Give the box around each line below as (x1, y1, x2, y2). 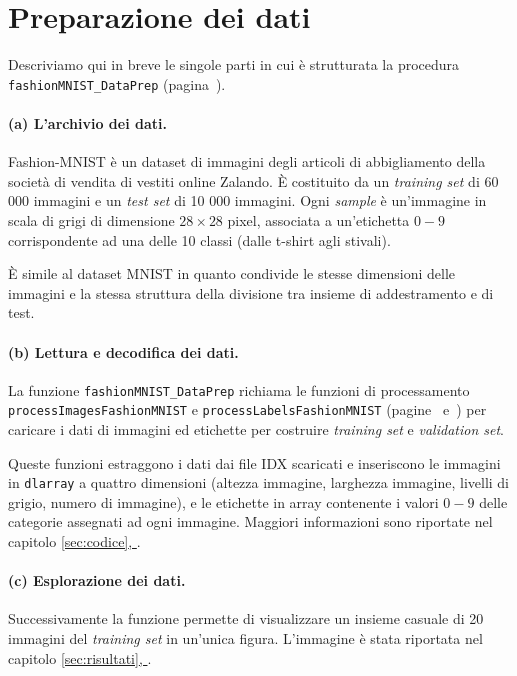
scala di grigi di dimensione (8, 209, 175, 230)
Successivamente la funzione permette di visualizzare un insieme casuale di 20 (8, 608, 484, 629)
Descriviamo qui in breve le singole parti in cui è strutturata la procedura (8, 54, 460, 75)
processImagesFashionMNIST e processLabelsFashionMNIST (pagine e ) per (8, 399, 487, 420)
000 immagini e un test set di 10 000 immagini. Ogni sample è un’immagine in (8, 190, 487, 211)
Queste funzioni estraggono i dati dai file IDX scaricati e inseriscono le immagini (8, 452, 501, 473)
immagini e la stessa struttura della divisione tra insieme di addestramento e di (8, 282, 494, 303)
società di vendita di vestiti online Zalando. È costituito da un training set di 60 (8, 170, 499, 191)
